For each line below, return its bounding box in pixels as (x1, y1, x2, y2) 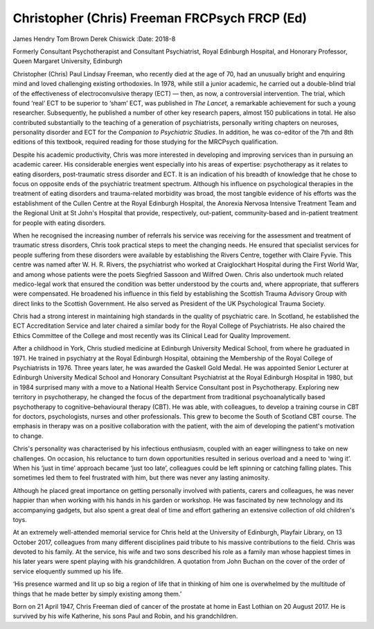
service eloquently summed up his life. (12, 567, 123, 576)
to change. (12, 431, 44, 440)
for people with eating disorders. (12, 219, 107, 227)
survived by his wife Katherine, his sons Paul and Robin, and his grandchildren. (12, 612, 238, 621)
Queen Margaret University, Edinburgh (12, 57, 123, 65)
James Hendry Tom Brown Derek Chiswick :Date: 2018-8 (12, 35, 176, 43)
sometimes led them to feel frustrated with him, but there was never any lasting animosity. (12, 473, 270, 482)
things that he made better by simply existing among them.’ (12, 589, 182, 598)
